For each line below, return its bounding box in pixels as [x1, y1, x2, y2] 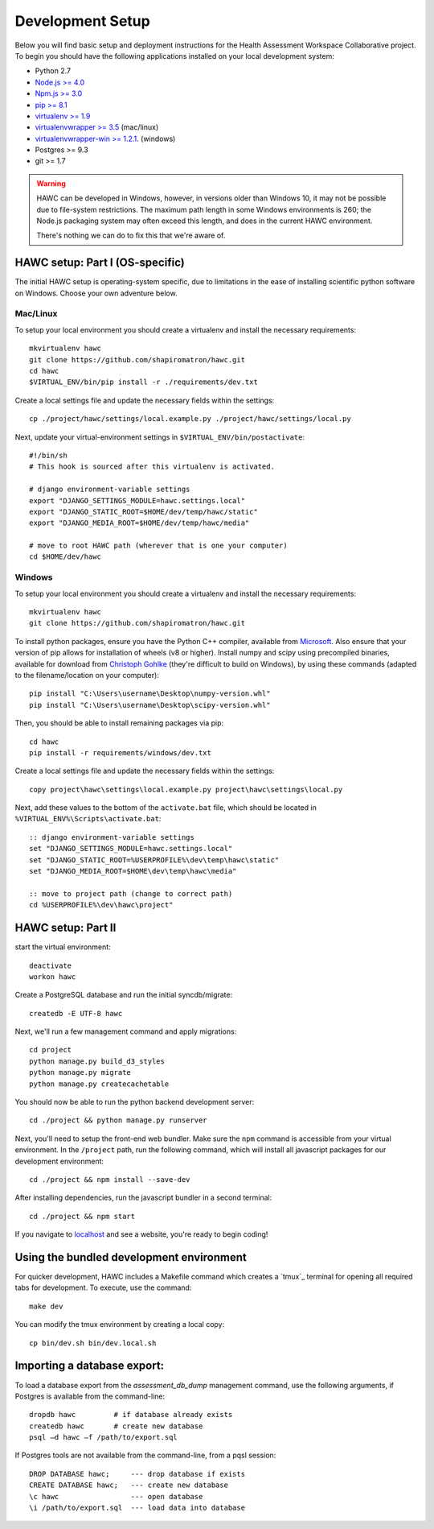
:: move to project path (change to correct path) [29, 889, 233, 898]
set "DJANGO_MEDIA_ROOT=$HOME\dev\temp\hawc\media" [29, 866, 237, 876]
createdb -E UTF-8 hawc [29, 1009, 123, 1018]
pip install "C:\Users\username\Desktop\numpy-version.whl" [29, 689, 271, 698]
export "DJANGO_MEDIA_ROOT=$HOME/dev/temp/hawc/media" [29, 519, 250, 527]
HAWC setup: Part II [14, 921, 117, 935]
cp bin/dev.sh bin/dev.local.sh [29, 1338, 157, 1348]
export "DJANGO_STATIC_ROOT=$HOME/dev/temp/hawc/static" [29, 507, 259, 516]
